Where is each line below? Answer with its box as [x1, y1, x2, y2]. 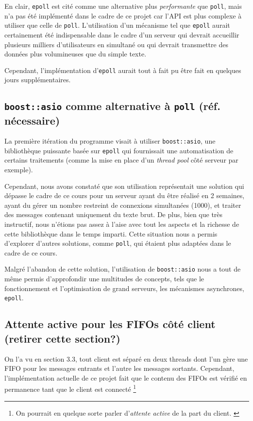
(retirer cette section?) [4, 330, 120, 346]
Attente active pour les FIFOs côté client [4, 316, 216, 331]
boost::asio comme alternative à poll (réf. [4, 98, 220, 113]
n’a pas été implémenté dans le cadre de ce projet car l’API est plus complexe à [4, 10, 242, 20]
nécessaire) [4, 113, 60, 128]
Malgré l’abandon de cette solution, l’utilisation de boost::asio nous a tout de [4, 264, 241, 274]
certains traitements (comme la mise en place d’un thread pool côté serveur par [4, 155, 238, 165]
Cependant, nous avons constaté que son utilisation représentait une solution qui [4, 181, 244, 191]
